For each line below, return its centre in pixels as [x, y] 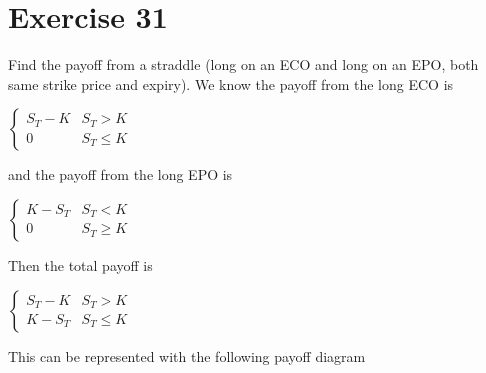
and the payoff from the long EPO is [120, 174]
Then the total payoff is [80, 264]
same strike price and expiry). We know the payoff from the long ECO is [231, 83]
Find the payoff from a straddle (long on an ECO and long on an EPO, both [243, 64]
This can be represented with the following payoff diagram [187, 355]
